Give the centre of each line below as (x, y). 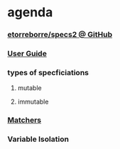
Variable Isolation (38, 139)
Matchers (24, 120)
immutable (33, 102)
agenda (30, 12)
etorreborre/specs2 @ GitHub (60, 35)
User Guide (27, 54)
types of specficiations (48, 72)
